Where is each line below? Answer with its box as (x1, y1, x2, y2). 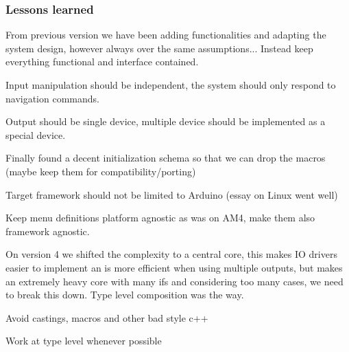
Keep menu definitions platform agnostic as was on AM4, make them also (5, 210, 315, 225)
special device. (5, 127, 66, 142)
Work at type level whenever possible (5, 333, 162, 348)
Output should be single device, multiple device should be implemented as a (5, 114, 326, 129)
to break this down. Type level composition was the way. (5, 287, 244, 302)
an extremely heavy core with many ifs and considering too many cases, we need (5, 274, 344, 288)
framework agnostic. (5, 223, 90, 238)
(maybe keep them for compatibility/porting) (5, 164, 196, 178)
